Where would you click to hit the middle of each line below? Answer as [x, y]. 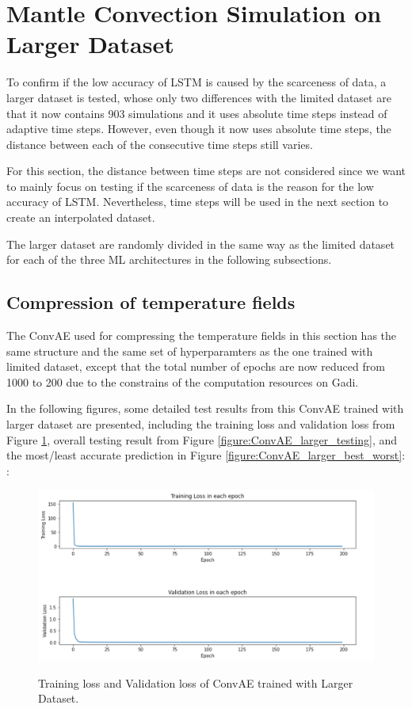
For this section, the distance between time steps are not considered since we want [206, 171]
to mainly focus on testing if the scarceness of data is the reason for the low [190, 186]
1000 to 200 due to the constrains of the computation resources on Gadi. [183, 381]
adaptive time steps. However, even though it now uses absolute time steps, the [199, 129]
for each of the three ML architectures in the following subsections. [169, 259]
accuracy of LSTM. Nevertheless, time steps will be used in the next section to [198, 202]
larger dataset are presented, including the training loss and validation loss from [201, 424]
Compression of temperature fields [151, 302]
